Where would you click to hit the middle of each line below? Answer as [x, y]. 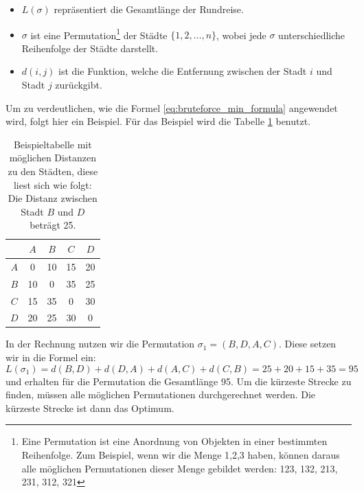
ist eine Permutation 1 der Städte [99, 34]
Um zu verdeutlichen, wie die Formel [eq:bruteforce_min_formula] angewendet [172, 107]
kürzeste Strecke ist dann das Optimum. [90, 408]
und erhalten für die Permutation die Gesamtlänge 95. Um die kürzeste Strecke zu [179, 381]
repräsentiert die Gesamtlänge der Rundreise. [149, 9]
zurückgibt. [79, 85]
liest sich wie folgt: [53, 184]
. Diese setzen [308, 344]
